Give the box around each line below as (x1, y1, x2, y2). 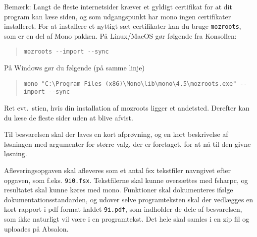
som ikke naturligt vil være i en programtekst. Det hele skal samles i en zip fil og (4, 214, 250, 224)
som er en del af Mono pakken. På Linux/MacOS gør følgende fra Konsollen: (4, 30, 237, 41)
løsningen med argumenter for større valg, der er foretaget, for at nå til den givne (4, 138, 251, 149)
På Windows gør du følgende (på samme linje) (4, 62, 145, 73)
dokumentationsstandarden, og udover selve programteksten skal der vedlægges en (4, 194, 254, 204)
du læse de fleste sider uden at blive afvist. (4, 112, 133, 122)
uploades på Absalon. (4, 223, 69, 234)
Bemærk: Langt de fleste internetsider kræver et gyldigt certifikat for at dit (4, 1, 232, 11)
